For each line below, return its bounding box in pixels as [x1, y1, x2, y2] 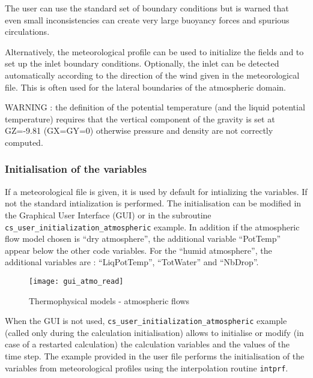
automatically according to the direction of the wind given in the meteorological [5, 68, 300, 81]
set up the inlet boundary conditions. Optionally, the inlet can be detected [5, 57, 279, 70]
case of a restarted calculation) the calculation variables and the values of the [5, 338, 290, 350]
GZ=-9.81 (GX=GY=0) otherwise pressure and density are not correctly [5, 124, 273, 137]
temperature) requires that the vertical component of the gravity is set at [5, 112, 275, 125]
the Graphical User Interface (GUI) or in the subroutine [5, 208, 211, 221]
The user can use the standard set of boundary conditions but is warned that [5, 2, 289, 14]
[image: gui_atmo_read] [29, 277, 124, 286]
